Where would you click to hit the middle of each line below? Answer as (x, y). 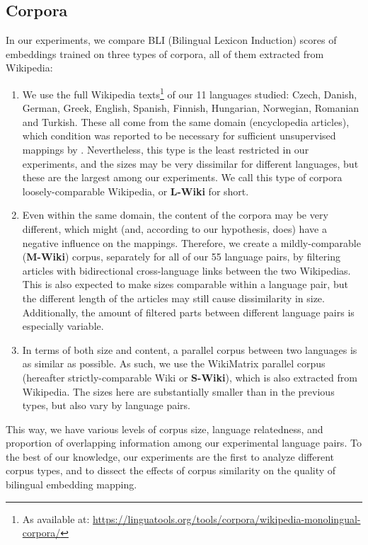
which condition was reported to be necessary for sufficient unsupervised (179, 136)
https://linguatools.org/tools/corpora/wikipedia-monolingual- (227, 518)
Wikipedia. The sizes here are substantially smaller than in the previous (178, 391)
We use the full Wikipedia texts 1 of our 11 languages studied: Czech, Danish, (190, 93)
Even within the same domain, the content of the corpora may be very (175, 215)
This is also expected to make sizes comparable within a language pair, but (185, 284)
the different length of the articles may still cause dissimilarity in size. (173, 298)
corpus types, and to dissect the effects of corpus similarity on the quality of (171, 470)
